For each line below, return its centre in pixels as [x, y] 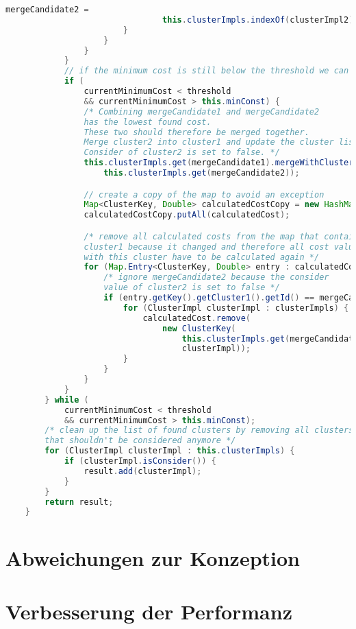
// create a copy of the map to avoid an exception [204, 194]
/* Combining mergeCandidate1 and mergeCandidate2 [202, 111]
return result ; [79, 502]
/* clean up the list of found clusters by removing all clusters [199, 430]
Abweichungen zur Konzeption [153, 557]
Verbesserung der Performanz [149, 611]
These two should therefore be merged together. [196, 132]
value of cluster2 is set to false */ [192, 288]
